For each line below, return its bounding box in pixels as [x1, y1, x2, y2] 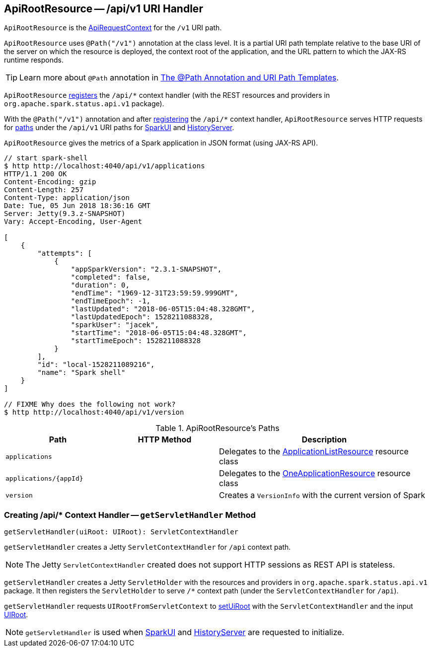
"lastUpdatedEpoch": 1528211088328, [71, 313, 214, 321]
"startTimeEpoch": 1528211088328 [71, 337, 201, 345]
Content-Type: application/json [4, 194, 130, 202]
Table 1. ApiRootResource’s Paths [155, 423, 280, 434]
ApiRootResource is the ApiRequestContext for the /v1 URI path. [4, 23, 222, 32]
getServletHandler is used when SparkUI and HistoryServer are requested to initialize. [25, 627, 345, 638]
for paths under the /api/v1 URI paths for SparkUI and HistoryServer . [4, 123, 234, 132]
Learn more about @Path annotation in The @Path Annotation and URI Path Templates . [19, 72, 339, 83]
